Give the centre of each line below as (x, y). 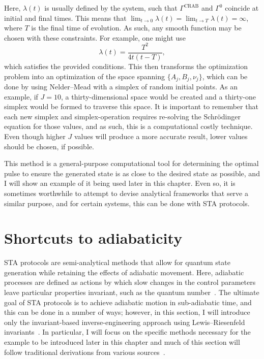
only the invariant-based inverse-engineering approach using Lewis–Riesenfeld (125, 322)
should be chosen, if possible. (49, 146)
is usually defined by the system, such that (111, 8)
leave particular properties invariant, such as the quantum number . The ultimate (132, 292)
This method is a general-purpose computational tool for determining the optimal (131, 163)
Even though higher (35, 136)
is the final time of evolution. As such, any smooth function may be (136, 28)
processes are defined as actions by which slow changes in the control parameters (130, 282)
